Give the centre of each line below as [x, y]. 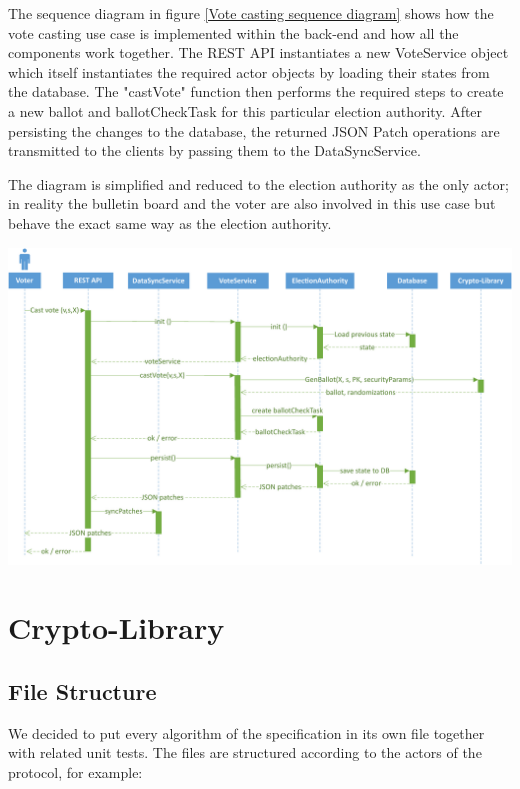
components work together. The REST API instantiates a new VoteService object [258, 52]
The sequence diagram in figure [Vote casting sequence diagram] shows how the [251, 13]
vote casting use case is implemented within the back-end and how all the [233, 32]
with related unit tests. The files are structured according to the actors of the [245, 752]
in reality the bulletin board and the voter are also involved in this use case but [252, 203]
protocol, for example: [75, 771]
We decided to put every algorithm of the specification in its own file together [246, 732]
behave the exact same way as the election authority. [170, 222]
